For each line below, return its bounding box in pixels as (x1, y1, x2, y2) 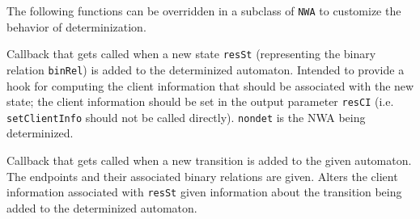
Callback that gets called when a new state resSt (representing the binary (6, 45, 376, 62)
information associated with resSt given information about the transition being (6, 183, 402, 200)
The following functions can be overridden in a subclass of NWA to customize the (6, 2, 401, 19)
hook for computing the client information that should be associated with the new (6, 77, 414, 94)
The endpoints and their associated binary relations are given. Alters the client (6, 167, 398, 184)
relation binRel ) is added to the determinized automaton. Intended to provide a (6, 61, 405, 78)
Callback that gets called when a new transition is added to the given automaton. (6, 152, 412, 169)
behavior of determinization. (6, 18, 146, 35)
